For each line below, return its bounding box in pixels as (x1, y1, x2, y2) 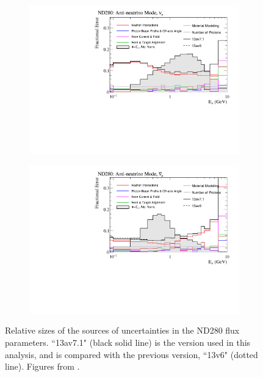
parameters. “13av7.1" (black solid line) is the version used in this (5, 336, 251, 348)
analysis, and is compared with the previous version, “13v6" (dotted (5, 348, 258, 361)
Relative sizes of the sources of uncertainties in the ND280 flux (5, 324, 240, 337)
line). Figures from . (5, 360, 80, 373)
